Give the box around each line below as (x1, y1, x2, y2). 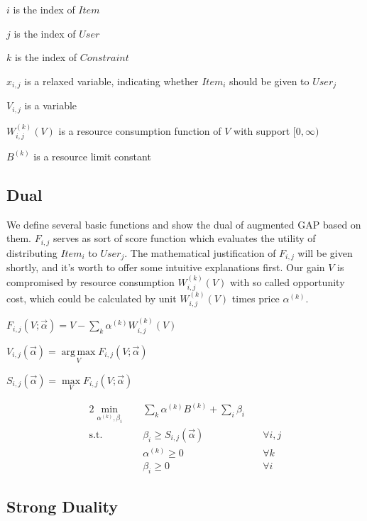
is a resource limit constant (33, 148, 151, 163)
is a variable (24, 98, 77, 113)
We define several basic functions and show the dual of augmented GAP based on (6, 216, 361, 231)
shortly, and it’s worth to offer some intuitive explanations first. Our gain (6, 260, 325, 275)
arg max (61, 346, 96, 357)
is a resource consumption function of (58, 123, 221, 138)
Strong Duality (6, 495, 118, 517)
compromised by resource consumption (6, 274, 175, 289)
